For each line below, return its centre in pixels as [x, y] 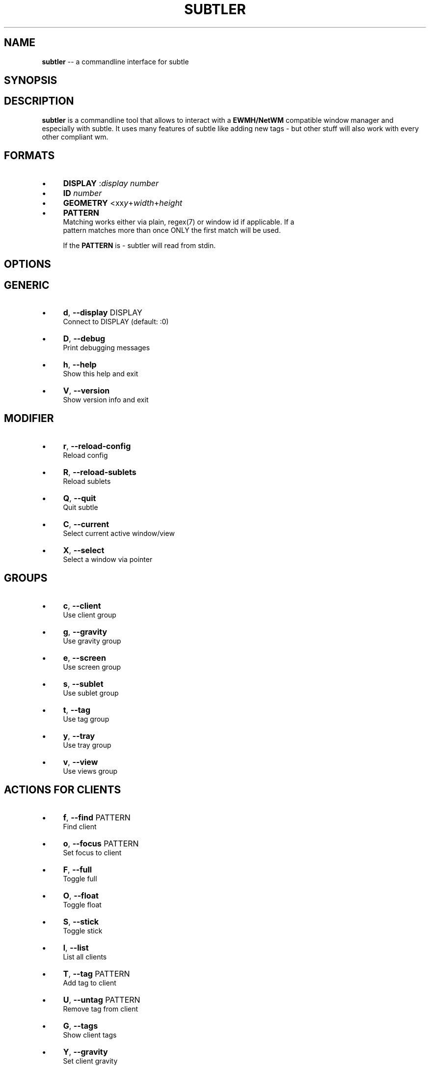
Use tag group [86, 719]
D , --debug [84, 338]
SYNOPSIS [31, 81]
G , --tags [81, 1026]
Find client [80, 826]
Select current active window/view [119, 533]
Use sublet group [91, 693]
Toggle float [82, 904]
